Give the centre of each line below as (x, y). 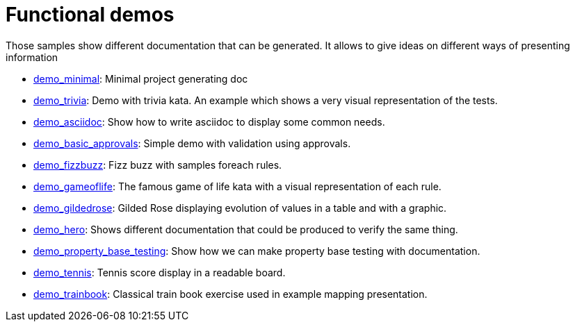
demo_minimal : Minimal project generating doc (141, 78)
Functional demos (90, 15)
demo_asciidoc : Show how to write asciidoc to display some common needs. (209, 121)
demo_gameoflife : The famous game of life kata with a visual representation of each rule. (237, 186)
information (32, 57)
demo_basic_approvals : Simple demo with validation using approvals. (192, 143)
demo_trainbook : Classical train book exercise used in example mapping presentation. (230, 294)
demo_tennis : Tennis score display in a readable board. (160, 272)
